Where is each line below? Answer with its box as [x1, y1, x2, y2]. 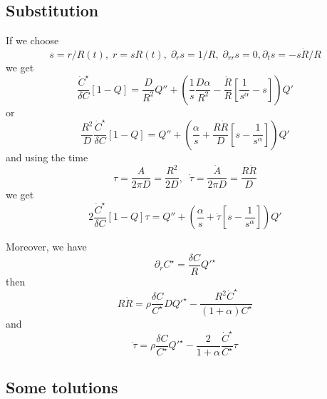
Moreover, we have [6, 239, 87, 254]
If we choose [6, 33, 59, 48]
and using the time [6, 149, 88, 164]
